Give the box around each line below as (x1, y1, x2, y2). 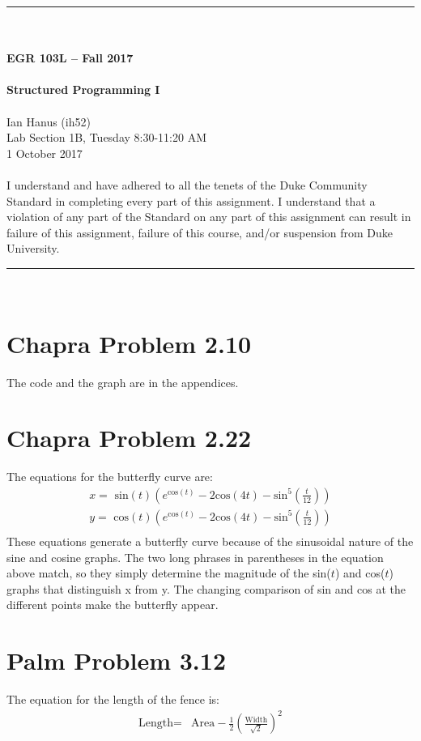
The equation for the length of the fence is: (6, 691, 220, 708)
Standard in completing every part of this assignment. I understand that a (6, 192, 376, 209)
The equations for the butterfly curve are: (6, 468, 213, 485)
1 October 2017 (6, 144, 83, 161)
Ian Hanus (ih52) (6, 113, 91, 130)
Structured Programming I (6, 81, 160, 98)
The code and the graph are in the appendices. (6, 373, 239, 390)
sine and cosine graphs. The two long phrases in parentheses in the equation (6, 548, 384, 565)
